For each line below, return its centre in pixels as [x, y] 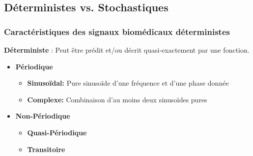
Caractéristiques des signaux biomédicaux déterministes [117, 31]
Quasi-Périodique [57, 132]
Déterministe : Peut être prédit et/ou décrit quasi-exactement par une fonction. [127, 50]
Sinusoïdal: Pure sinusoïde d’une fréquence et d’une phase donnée [128, 83]
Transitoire [46, 149]
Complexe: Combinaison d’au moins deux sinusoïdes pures [117, 99]
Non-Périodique [43, 116]
